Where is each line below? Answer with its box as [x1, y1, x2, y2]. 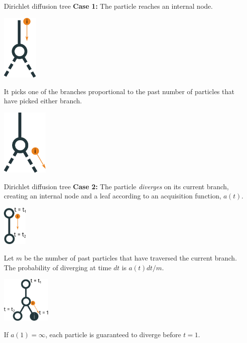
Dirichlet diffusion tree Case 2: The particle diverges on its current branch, [4, 181, 229, 191]
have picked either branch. [4, 96, 82, 106]
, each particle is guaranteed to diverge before [45, 329, 181, 339]
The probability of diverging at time [4, 262, 112, 272]
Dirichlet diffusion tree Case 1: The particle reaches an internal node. [4, 1, 213, 11]
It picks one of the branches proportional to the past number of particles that [4, 86, 234, 96]
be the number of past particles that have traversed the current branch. [24, 253, 237, 263]
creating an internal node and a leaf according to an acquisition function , [4, 191, 221, 201]
